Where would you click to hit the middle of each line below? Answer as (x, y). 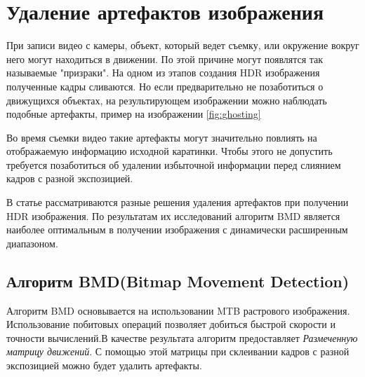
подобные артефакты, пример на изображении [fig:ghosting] (134, 114)
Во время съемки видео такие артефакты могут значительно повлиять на (162, 137)
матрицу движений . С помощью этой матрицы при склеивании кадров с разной (178, 351)
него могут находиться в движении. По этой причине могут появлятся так (165, 59)
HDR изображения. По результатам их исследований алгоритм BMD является (173, 215)
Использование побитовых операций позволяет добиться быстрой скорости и (171, 324)
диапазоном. (32, 243)
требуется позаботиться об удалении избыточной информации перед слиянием (174, 164)
